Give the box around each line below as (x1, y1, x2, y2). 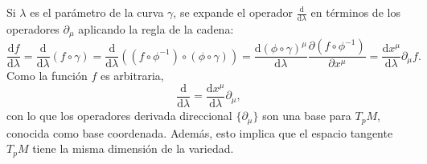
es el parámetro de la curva (30, 4, 164, 20)
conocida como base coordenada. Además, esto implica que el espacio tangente (6, 124, 393, 141)
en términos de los (310, 4, 400, 20)
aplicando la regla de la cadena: (78, 20, 234, 37)
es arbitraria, (100, 67, 164, 84)
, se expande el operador (173, 4, 294, 20)
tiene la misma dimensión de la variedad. (32, 140, 234, 157)
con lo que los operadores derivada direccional (6, 107, 232, 124)
